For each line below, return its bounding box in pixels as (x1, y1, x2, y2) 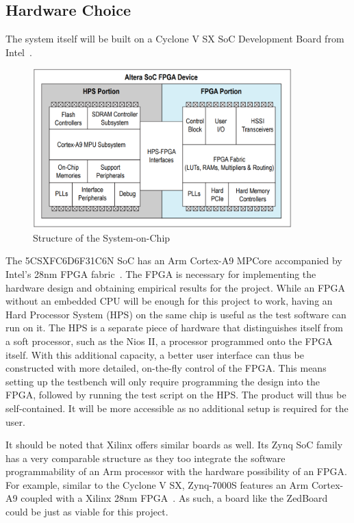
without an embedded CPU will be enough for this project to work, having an (5, 294, 333, 308)
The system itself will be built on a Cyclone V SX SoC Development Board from (5, 31, 344, 46)
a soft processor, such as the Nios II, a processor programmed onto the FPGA (5, 333, 333, 348)
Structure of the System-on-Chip (33, 230, 170, 244)
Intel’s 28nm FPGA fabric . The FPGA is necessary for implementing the (5, 266, 316, 281)
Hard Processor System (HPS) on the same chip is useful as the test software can (5, 307, 346, 321)
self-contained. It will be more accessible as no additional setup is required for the (5, 400, 349, 415)
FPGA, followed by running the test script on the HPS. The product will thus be (5, 387, 346, 402)
